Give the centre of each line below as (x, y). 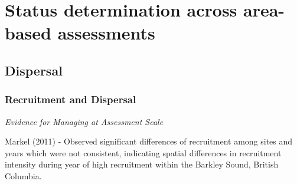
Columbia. (23, 175)
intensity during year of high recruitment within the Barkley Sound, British (142, 164)
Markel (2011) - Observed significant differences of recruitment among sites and (149, 141)
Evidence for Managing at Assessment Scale (84, 121)
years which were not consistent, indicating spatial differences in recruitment (143, 152)
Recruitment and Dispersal (71, 99)
